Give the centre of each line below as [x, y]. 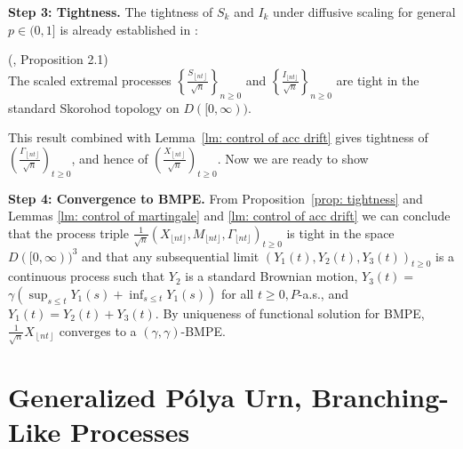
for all [238, 293]
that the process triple [68, 233]
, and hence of [110, 158]
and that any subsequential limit [171, 256]
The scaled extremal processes [90, 80]
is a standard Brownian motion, [271, 276]
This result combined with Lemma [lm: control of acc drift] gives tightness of [218, 137]
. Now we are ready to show [293, 158]
